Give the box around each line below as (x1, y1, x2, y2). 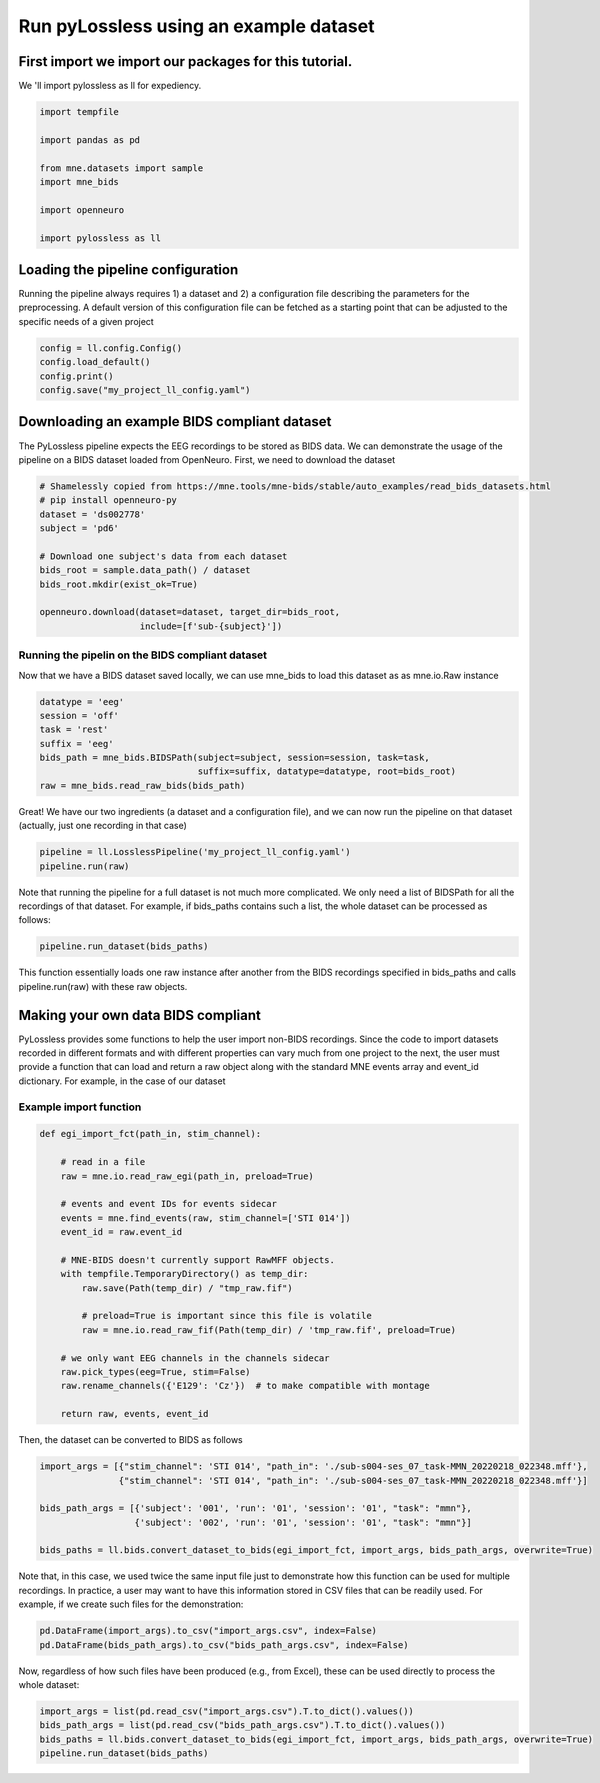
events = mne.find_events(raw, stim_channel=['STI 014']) (60, 1212, 351, 1224)
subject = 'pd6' (39, 523, 120, 534)
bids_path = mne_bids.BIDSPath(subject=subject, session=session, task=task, (39, 752, 430, 764)
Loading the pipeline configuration (18, 261, 239, 278)
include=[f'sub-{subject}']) (139, 620, 283, 632)
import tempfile (39, 106, 120, 118)
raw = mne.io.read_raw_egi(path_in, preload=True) (60, 1170, 314, 1182)
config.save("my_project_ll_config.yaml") (39, 385, 251, 395)
